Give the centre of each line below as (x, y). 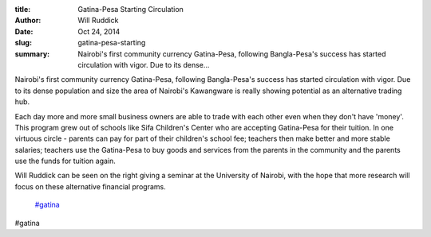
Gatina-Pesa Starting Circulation (130, 9)
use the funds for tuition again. (65, 161)
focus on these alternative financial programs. (91, 186)
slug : (23, 43)
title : (23, 9)
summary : (32, 54)
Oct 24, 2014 (99, 31)
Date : (24, 31)
